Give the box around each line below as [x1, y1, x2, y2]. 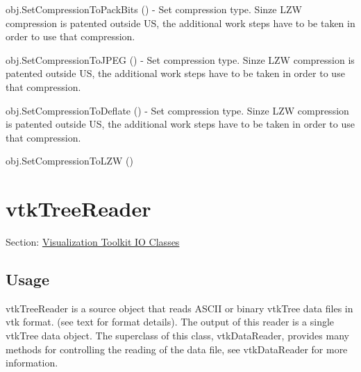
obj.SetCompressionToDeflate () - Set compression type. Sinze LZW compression [6, 103, 349, 117]
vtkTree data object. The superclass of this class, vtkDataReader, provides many [6, 328, 349, 343]
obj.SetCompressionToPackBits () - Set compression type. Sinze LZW [6, 2, 302, 16]
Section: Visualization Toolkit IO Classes [6, 235, 180, 249]
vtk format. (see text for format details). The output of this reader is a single [6, 314, 335, 329]
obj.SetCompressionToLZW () [6, 153, 133, 168]
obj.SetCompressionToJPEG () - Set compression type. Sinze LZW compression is [6, 52, 355, 67]
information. [6, 355, 58, 370]
